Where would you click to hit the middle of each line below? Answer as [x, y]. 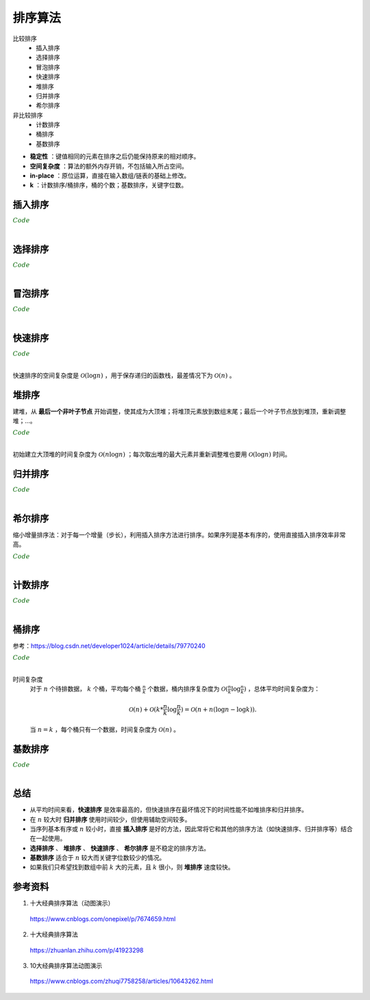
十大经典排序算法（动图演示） [72, 903]
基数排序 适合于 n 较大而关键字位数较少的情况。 [98, 858]
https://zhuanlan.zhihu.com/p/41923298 [87, 950]
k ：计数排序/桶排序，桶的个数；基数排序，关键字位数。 [109, 185]
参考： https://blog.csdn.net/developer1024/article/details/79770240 [109, 645]
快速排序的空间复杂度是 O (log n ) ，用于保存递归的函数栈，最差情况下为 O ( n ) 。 [124, 375]
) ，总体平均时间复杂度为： [282, 689]
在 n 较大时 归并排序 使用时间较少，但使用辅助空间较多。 [110, 819]
